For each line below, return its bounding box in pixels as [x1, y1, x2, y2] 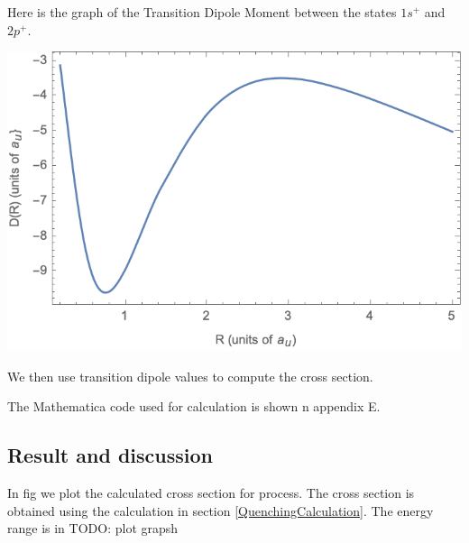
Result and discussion [7, 441, 213, 469]
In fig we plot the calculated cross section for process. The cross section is [7, 483, 415, 502]
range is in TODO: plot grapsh [7, 519, 179, 538]
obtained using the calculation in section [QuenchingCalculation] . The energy [7, 501, 434, 520]
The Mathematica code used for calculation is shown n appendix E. [7, 397, 381, 416]
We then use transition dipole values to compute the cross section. [7, 366, 373, 385]
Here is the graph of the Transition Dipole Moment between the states [7, 3, 397, 21]
